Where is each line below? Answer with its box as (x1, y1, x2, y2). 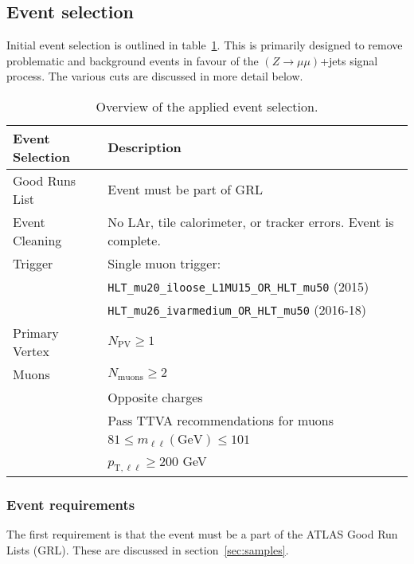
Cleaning (13, 230, 62, 249)
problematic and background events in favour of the (6, 52, 259, 69)
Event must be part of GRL (107, 180, 263, 199)
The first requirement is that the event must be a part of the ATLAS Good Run (6, 526, 398, 542)
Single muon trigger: (107, 253, 221, 272)
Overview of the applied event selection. (96, 96, 318, 116)
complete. (107, 230, 161, 249)
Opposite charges (107, 387, 203, 406)
